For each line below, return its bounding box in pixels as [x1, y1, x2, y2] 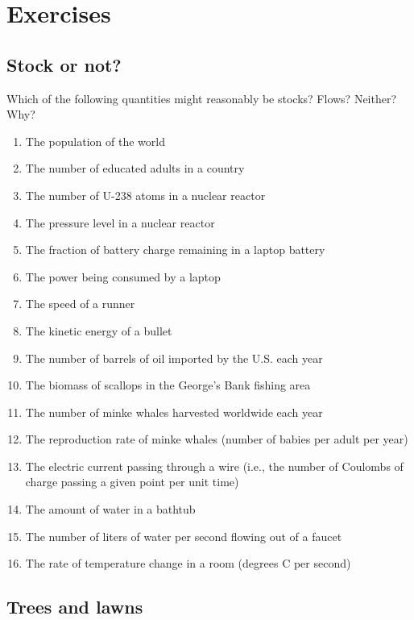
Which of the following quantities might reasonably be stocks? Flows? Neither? [6, 89, 397, 106]
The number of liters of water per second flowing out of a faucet [25, 527, 342, 544]
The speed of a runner [25, 295, 135, 312]
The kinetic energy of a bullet [25, 322, 172, 339]
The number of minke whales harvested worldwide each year [25, 403, 323, 420]
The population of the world [25, 132, 165, 149]
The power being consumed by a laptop [25, 268, 221, 285]
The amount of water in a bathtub [25, 501, 196, 518]
